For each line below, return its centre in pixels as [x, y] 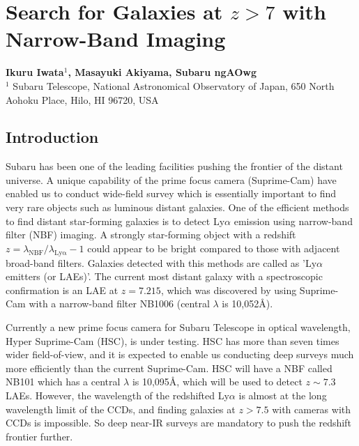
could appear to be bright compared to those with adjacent [214, 248]
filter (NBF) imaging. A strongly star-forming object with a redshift [151, 234]
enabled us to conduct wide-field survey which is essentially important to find [171, 193]
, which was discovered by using [229, 290]
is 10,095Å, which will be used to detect [217, 382]
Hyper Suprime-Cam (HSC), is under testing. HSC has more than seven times [173, 340]
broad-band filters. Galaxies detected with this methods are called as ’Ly [161, 262]
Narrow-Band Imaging [116, 39]
